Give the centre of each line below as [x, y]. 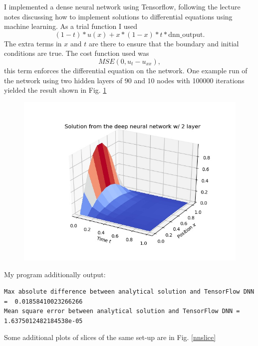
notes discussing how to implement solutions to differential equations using [118, 16]
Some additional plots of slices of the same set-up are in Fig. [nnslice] [110, 337]
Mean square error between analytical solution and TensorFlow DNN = [122, 311]
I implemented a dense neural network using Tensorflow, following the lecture [122, 6]
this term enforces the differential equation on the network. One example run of [126, 70]
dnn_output [186, 35]
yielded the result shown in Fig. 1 [55, 90]
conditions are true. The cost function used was [77, 53]
